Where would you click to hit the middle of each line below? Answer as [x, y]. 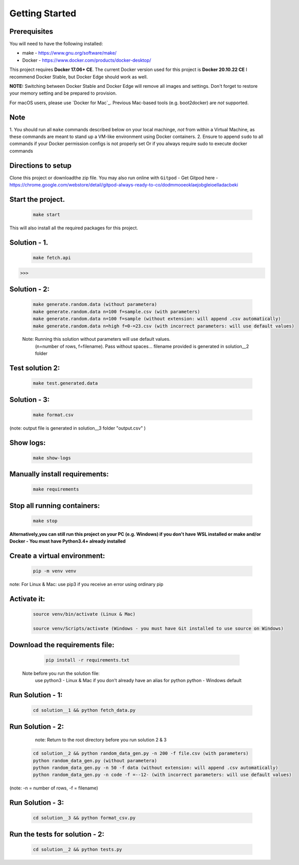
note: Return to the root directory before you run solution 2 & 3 [101, 740]
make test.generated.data [65, 383]
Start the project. [37, 199]
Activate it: [27, 599]
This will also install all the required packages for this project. [74, 228]
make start [47, 215]
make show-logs [52, 458]
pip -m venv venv [55, 571]
